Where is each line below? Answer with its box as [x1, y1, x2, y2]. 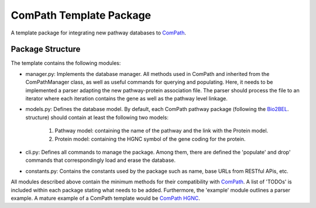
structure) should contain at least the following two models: [25, 114, 169, 121]
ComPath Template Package [11, 9, 152, 22]
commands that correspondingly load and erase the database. [25, 157, 176, 164]
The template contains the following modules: [11, 60, 121, 67]
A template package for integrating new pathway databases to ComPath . [11, 29, 187, 36]
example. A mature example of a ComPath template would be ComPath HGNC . [11, 195, 200, 202]
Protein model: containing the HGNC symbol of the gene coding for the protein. [54, 135, 246, 143]
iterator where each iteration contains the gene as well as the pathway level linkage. [25, 95, 228, 102]
